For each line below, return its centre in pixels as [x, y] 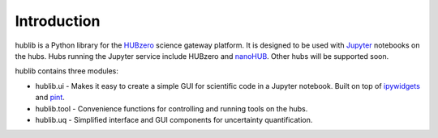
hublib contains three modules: [67, 71]
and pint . [50, 98]
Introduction [58, 21]
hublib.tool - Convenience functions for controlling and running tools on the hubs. [172, 108]
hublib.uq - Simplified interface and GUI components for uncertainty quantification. [174, 119]
